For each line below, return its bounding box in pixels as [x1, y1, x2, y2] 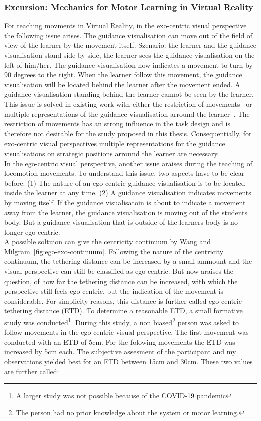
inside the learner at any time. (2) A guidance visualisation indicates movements [4, 187, 251, 198]
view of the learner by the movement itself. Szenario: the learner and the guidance [4, 40, 257, 50]
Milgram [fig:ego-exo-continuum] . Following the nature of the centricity [4, 246, 224, 256]
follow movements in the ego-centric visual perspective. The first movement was [4, 327, 249, 337]
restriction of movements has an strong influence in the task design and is [4, 118, 230, 129]
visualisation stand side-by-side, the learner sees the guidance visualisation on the [4, 50, 255, 60]
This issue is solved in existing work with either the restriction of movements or [4, 98, 252, 109]
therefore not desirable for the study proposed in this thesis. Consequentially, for [4, 128, 252, 138]
